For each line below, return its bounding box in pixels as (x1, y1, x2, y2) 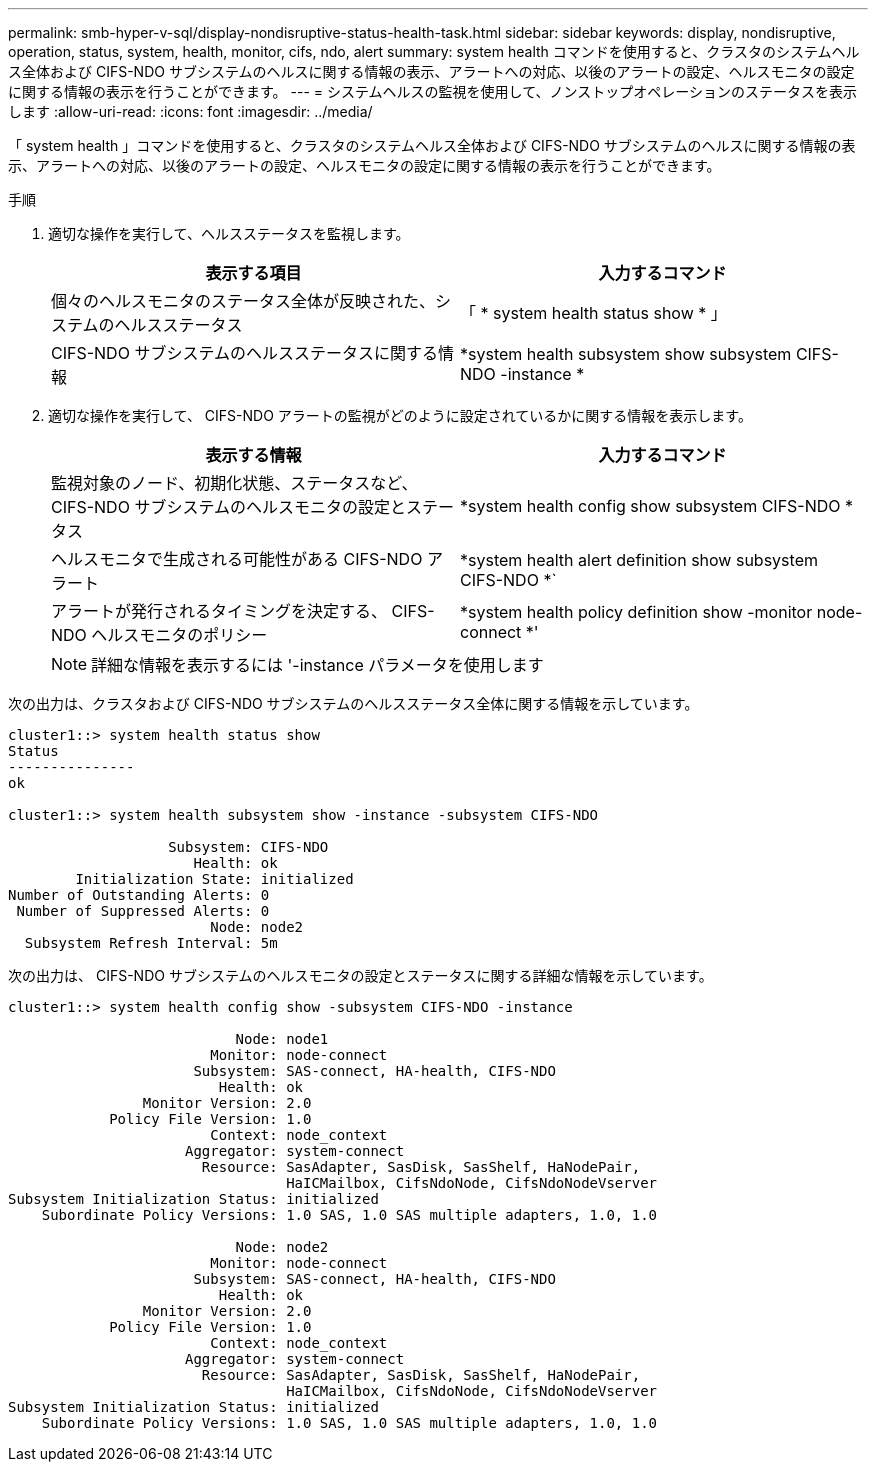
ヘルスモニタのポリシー (91, 625, 268, 645)
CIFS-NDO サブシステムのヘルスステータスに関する (51, 343, 438, 363)
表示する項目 (205, 263, 302, 283)
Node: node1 (235, 1031, 329, 1047)
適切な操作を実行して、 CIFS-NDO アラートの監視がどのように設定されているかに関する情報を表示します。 (48, 407, 752, 424)
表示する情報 (205, 445, 302, 465)
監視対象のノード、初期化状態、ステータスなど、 (51, 473, 418, 493)
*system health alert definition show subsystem (460, 550, 818, 570)
